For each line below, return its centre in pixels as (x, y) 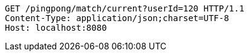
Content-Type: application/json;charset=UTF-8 (117, 18)
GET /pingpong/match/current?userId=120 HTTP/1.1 (125, 8)
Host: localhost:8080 (56, 28)
